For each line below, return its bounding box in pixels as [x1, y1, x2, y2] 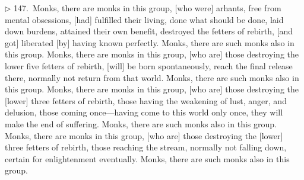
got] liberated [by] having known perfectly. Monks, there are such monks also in [5, 36, 294, 49]
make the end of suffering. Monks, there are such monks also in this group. [5, 117, 277, 130]
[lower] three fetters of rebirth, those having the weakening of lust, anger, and [5, 94, 287, 107]
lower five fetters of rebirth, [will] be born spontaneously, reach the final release [5, 59, 293, 72]
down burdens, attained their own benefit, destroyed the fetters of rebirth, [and [5, 25, 293, 37]
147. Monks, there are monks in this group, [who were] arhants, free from [14, 2, 281, 14]
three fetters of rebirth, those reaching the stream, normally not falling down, [5, 141, 287, 153]
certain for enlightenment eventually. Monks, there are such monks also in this [5, 152, 290, 165]
